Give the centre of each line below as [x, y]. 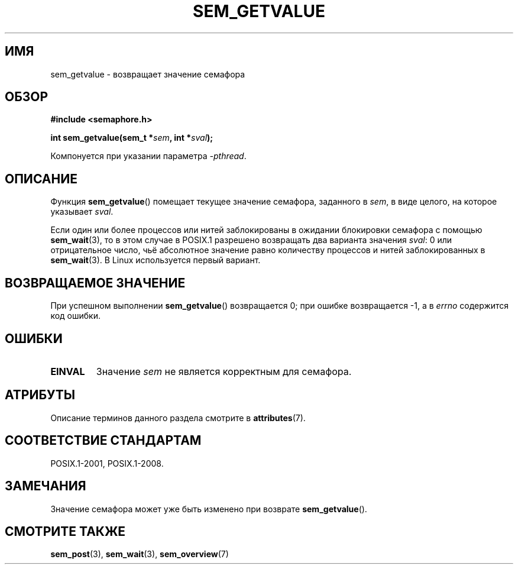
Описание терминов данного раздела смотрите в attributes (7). [178, 418]
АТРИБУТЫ [40, 395]
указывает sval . [82, 212]
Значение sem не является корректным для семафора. [224, 371]
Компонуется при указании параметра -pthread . [148, 156]
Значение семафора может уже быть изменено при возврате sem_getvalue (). [209, 509]
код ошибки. [75, 316]
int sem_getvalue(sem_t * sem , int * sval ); [132, 138]
